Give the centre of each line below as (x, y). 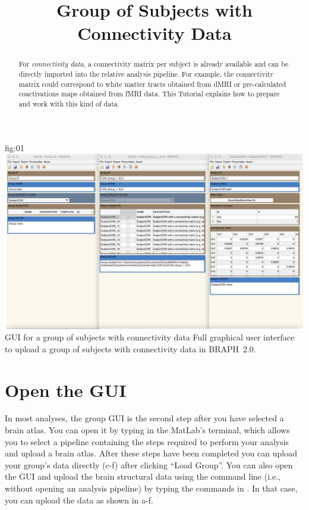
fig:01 (15, 147)
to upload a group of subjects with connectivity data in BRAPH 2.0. (130, 348)
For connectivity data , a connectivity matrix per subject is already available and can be (154, 64)
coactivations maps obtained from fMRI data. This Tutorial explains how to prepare (149, 94)
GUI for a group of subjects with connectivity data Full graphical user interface (150, 337)
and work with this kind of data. (69, 103)
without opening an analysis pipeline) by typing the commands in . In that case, (151, 488)
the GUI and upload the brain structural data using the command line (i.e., (143, 476)
